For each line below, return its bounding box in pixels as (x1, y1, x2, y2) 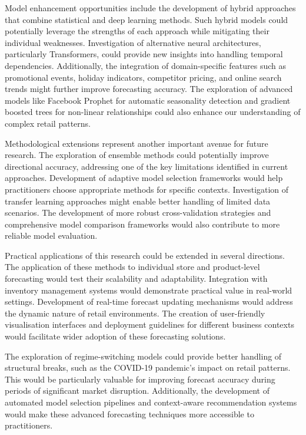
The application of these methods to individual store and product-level (5, 261, 260, 273)
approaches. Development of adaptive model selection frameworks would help (5, 172, 283, 184)
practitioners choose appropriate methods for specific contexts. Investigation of (5, 183, 289, 195)
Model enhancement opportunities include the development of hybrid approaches (5, 2, 296, 14)
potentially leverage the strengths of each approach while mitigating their (5, 25, 270, 37)
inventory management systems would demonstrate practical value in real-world (5, 284, 292, 296)
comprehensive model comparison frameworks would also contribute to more (5, 218, 280, 230)
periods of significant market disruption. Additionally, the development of (5, 384, 270, 397)
